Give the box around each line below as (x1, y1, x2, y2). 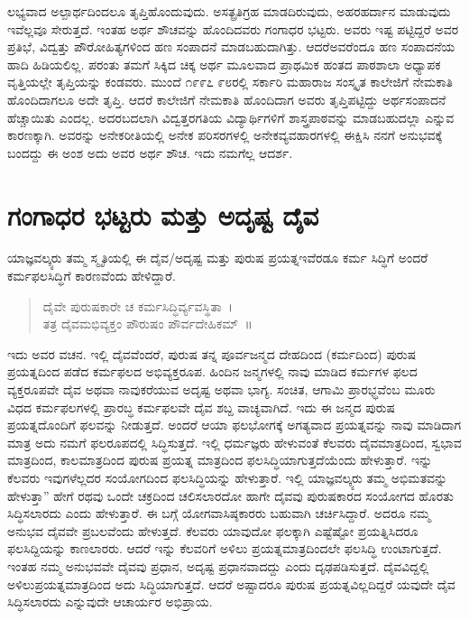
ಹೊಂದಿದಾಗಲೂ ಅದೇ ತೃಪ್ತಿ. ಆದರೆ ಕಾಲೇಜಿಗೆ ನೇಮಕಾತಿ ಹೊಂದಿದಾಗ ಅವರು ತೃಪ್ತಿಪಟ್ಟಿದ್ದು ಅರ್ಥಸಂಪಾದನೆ (7, 89, 446, 108)
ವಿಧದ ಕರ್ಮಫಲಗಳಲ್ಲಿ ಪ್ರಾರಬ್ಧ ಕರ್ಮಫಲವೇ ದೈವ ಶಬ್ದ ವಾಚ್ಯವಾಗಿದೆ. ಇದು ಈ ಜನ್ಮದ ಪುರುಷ (7, 397, 396, 416)
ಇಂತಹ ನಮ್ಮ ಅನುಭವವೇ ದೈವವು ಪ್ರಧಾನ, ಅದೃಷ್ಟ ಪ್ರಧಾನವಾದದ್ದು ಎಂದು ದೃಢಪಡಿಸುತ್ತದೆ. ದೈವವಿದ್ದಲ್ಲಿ (7, 556, 429, 575)
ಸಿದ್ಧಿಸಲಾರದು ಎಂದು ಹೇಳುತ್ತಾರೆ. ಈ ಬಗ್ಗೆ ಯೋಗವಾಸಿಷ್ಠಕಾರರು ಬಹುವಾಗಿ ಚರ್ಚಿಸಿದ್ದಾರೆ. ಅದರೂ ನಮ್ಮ (7, 504, 431, 523)
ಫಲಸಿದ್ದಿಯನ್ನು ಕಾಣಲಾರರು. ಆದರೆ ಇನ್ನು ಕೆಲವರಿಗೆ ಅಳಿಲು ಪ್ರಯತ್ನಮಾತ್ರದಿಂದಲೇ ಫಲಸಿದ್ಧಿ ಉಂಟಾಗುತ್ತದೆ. (7, 539, 442, 558)
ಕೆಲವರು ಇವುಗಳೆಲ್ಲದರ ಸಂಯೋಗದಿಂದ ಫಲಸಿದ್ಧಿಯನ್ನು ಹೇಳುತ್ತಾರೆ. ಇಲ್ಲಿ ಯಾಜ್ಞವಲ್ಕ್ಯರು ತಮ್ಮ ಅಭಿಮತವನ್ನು (7, 468, 448, 486)
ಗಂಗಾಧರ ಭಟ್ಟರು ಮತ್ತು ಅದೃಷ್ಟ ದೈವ (7, 196, 319, 233)
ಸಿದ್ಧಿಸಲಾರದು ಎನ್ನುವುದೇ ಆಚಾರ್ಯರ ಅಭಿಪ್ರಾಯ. (7, 592, 213, 611)
